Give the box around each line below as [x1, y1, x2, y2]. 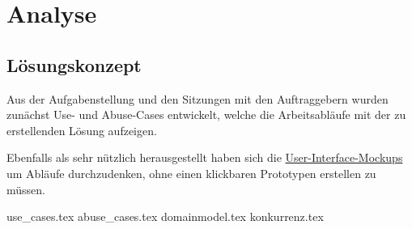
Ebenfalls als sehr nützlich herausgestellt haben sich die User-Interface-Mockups [6, 149, 403, 166]
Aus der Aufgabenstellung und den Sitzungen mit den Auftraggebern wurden [6, 90, 389, 107]
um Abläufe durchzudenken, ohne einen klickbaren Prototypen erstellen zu [6, 164, 376, 181]
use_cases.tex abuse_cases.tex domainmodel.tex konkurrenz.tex [6, 208, 324, 225]
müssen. [6, 180, 45, 197]
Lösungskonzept [6, 52, 142, 77]
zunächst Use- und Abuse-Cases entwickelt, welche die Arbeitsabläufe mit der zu [6, 106, 406, 123]
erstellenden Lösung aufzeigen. [6, 121, 157, 138]
